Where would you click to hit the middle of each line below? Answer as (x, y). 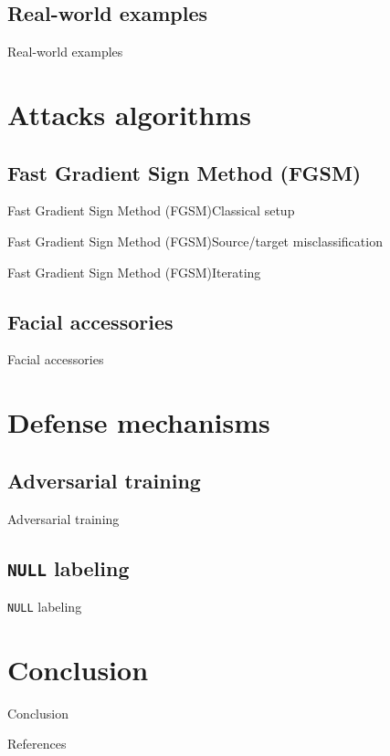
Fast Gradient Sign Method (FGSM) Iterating (134, 272)
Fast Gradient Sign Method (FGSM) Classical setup (151, 210)
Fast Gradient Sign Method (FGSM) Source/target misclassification (195, 241)
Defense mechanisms (139, 422)
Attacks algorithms (129, 114)
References (37, 744)
